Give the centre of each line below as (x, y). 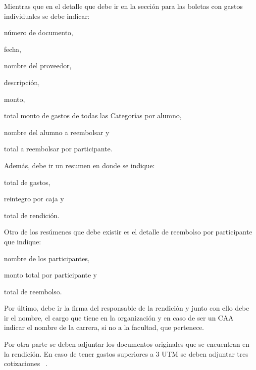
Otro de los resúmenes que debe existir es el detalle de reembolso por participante (128, 232)
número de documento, (39, 32)
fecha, (13, 49)
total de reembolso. (33, 291)
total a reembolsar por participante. (58, 149)
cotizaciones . (26, 363)
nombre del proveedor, (38, 66)
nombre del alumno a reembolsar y (57, 132)
